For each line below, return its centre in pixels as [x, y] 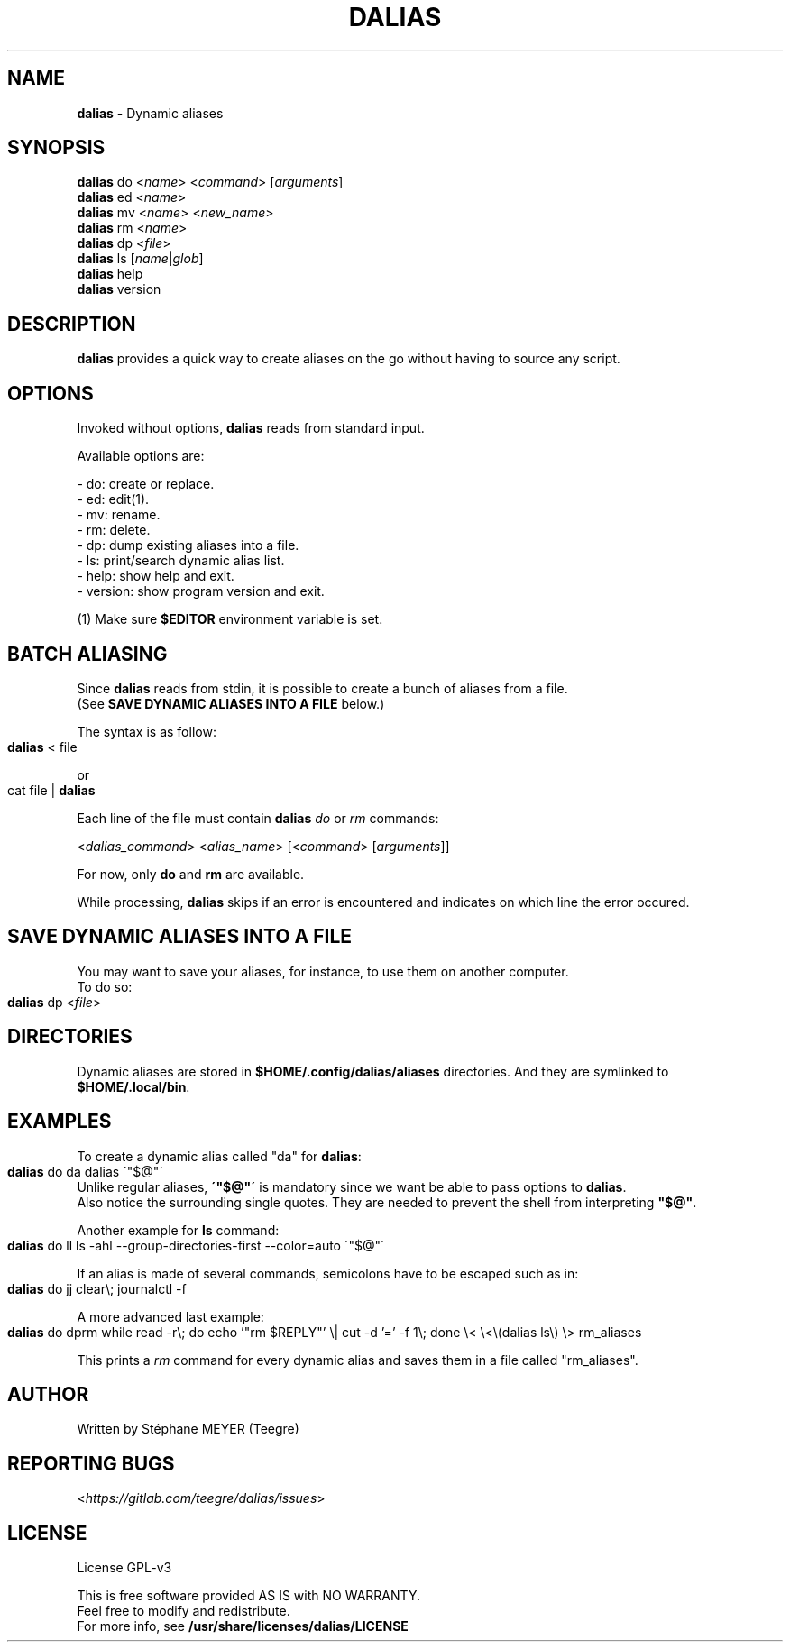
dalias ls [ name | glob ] [140, 259]
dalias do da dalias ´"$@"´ [85, 1171]
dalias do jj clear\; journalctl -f [97, 1288]
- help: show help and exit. [156, 576]
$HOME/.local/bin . [133, 1086]
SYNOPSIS [56, 148]
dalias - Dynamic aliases [150, 113]
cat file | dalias [51, 790]
